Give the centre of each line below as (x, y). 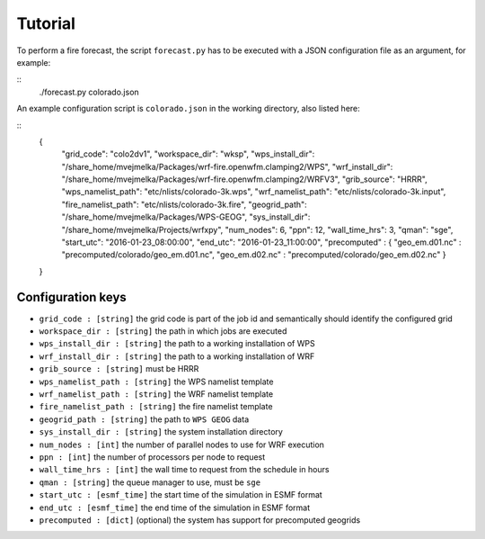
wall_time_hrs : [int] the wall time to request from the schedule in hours (184, 470)
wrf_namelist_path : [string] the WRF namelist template (156, 394)
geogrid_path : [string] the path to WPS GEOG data (144, 419)
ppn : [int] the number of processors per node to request (152, 457)
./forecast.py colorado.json (89, 92)
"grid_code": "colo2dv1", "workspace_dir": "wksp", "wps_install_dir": (188, 154)
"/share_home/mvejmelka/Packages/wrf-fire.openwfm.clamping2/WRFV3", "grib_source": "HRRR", (244, 179)
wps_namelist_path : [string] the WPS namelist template (156, 382)
